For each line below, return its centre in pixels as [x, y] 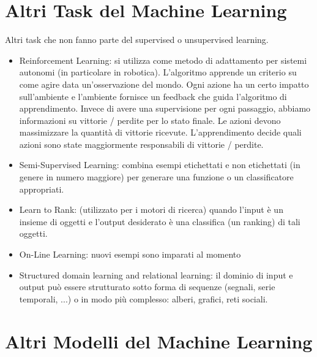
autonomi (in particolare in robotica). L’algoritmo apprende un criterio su [158, 72]
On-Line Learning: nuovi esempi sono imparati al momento [130, 254]
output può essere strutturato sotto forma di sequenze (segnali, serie [147, 287]
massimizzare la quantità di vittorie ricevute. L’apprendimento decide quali [160, 132]
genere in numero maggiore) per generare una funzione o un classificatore [156, 177]
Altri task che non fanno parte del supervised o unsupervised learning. [137, 40]
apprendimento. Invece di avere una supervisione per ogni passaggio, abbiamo [165, 108]
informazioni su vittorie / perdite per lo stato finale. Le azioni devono [150, 120]
